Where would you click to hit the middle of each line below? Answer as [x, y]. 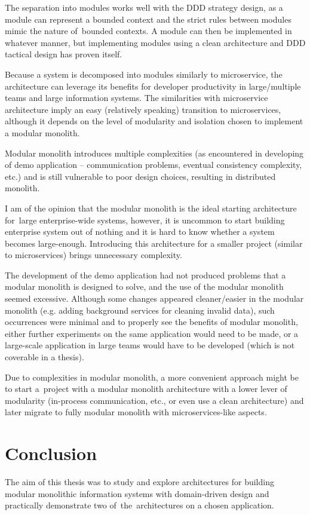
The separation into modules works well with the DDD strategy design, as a [144, 7]
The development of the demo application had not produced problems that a [145, 275]
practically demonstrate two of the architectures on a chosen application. [139, 505]
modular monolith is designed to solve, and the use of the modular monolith [144, 286]
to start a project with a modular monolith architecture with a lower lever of [146, 389]
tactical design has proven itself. [64, 54]
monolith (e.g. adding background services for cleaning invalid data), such [140, 310]
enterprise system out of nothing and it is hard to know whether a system [140, 232]
